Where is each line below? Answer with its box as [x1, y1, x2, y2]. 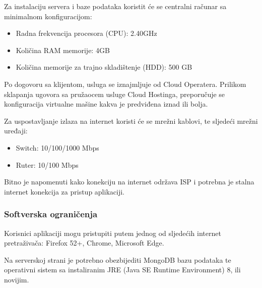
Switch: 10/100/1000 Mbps [16, 142, 99, 153]
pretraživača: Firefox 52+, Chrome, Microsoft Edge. [4, 237, 164, 248]
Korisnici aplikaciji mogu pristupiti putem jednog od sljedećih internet [4, 227, 221, 238]
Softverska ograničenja [4, 208, 98, 220]
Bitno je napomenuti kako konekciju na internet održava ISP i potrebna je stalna [4, 176, 254, 187]
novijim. [4, 274, 29, 284]
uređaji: [4, 125, 28, 136]
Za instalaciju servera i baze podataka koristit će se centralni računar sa [4, 1, 227, 11]
